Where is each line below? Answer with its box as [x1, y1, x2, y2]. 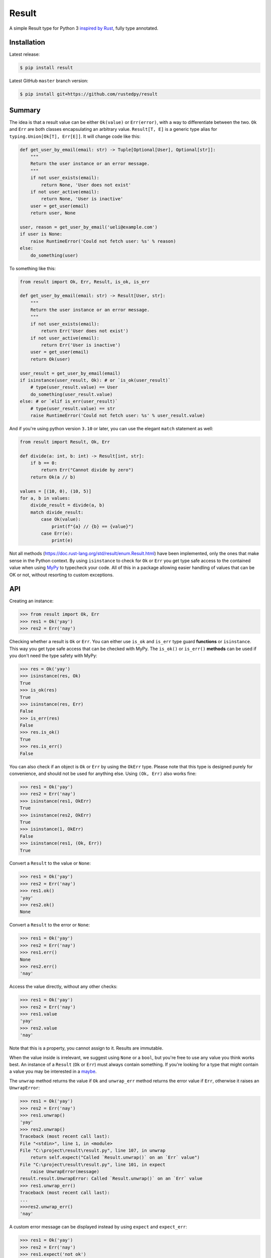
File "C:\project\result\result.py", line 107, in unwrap [20, 1147, 166, 1153]
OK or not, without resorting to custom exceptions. [9, 572, 114, 578]
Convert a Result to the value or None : [9, 860, 91, 867]
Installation [9, 38, 45, 47]
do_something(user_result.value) [30, 391, 113, 397]
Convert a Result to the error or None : [9, 922, 90, 928]
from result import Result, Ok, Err [20, 439, 110, 445]
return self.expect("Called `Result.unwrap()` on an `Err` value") [30, 1155, 200, 1160]
